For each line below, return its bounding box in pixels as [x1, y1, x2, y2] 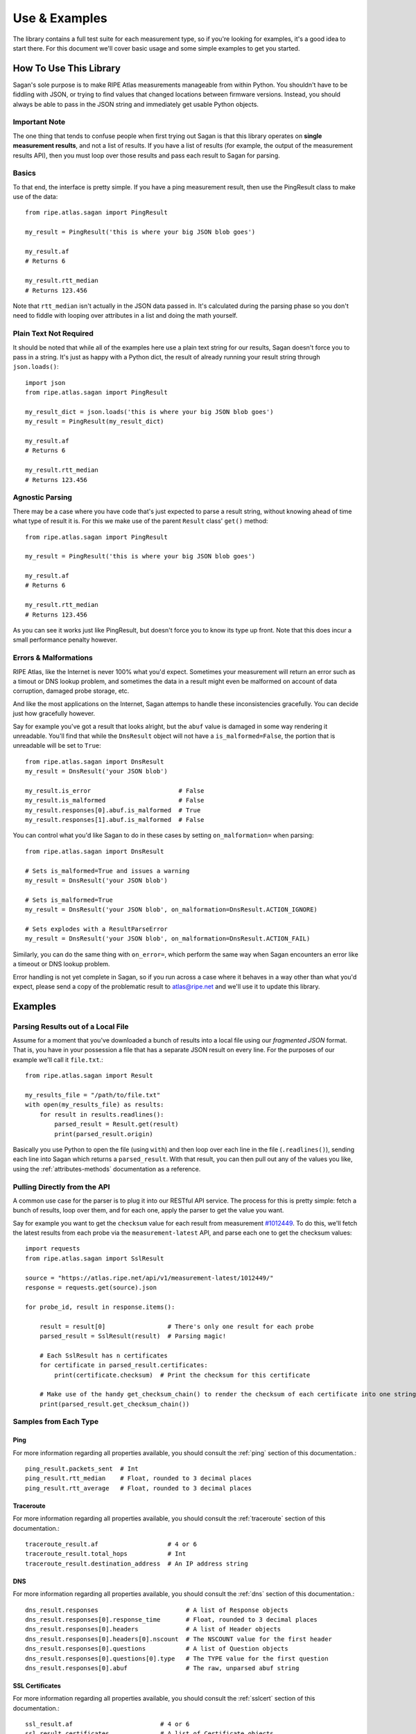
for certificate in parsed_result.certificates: [39, 1362, 208, 1369]
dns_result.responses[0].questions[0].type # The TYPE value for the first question [25, 1654, 329, 1663]
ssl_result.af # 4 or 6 [25, 1720, 190, 1728]
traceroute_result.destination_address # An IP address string [25, 1559, 249, 1568]
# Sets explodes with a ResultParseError [25, 925, 168, 933]
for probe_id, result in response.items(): [25, 1303, 175, 1311]
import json [25, 379, 66, 386]
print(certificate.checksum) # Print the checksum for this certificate [54, 1371, 311, 1379]
